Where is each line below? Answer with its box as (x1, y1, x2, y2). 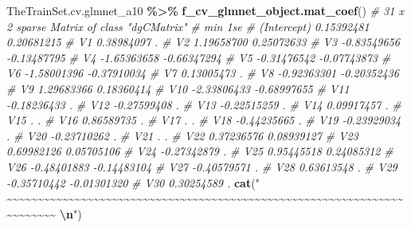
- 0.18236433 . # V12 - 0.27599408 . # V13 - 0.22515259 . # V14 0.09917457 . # (6, 96, 401, 112)
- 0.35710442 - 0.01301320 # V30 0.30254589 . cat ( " (6, 174, 260, 191)
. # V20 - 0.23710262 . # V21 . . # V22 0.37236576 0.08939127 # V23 (6, 127, 358, 143)
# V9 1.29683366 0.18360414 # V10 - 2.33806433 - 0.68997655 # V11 (6, 80, 350, 96)
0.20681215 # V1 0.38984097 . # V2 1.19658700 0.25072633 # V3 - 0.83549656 (6, 33, 400, 50)
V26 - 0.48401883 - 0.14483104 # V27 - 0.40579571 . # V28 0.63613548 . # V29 (6, 158, 397, 175)
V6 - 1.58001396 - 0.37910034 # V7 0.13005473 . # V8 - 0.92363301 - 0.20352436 (6, 65, 399, 81)
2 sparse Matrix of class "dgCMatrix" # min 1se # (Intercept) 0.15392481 (6, 18, 370, 34)
